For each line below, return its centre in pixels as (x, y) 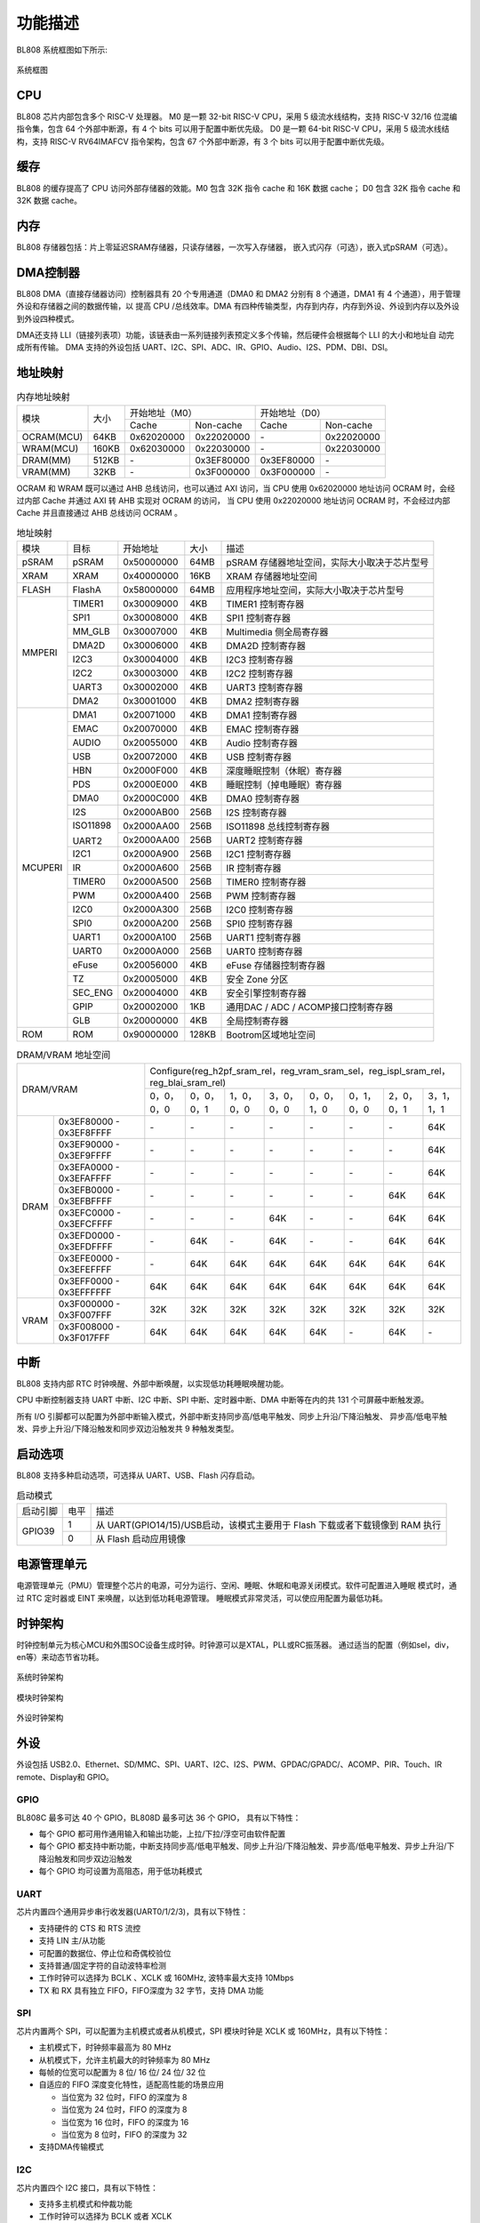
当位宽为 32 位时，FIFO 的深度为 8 (124, 2097)
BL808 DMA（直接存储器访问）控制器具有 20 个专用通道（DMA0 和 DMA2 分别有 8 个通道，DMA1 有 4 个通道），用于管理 (239, 293)
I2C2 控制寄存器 (260, 674)
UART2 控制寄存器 (264, 840)
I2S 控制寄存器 (257, 813)
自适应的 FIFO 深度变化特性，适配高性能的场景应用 (131, 2084)
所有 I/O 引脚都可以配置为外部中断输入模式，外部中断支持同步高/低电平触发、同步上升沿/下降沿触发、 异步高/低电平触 (232, 1416)
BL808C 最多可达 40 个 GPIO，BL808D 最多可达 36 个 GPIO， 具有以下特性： (159, 1818)
